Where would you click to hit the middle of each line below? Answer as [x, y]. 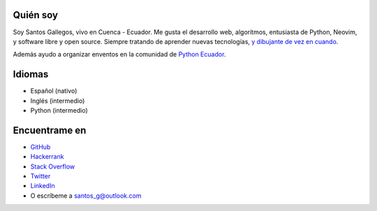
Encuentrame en [50, 130]
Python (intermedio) [59, 110]
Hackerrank [47, 157]
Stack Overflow [53, 166]
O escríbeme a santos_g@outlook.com [86, 196]
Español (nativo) [54, 91]
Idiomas [31, 74]
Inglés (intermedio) [58, 100]
